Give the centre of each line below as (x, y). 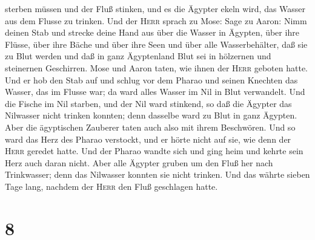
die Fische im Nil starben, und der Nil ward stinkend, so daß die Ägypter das (148, 103)
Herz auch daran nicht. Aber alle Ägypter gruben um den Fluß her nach (139, 162)
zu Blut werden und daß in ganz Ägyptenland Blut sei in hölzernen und (138, 56)
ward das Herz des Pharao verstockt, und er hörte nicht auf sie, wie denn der (148, 139)
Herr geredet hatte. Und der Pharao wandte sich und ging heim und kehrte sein (154, 151)
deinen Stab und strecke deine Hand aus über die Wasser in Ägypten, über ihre (152, 32)
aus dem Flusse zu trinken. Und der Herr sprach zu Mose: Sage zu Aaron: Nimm (156, 20)
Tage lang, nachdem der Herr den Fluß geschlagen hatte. (111, 186)
